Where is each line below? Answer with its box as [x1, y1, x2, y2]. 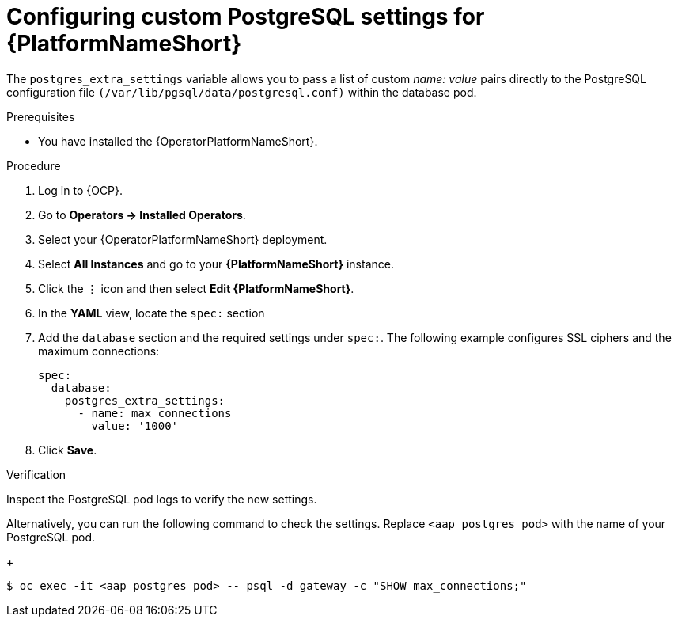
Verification [6, 467, 66, 481]
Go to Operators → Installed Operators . [38, 207, 246, 222]
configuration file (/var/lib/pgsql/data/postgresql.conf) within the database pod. [6, 85, 477, 99]
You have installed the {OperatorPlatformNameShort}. [38, 134, 318, 148]
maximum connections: [38, 344, 160, 358]
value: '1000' [91, 419, 179, 432]
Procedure [6, 158, 61, 173]
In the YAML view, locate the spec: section [38, 306, 265, 320]
